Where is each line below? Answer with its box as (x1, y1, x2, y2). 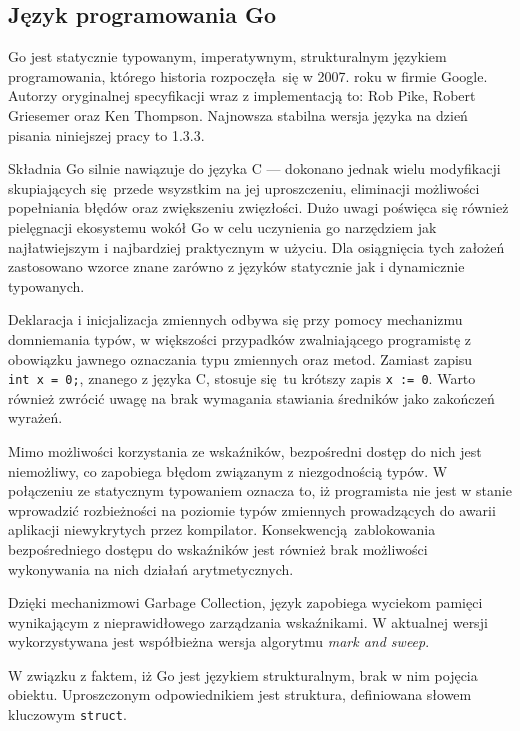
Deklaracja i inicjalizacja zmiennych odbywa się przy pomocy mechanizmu (8, 309, 463, 330)
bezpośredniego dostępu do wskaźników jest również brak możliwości (8, 538, 428, 559)
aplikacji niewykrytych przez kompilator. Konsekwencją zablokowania (8, 519, 436, 540)
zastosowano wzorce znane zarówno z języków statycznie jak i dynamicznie (8, 256, 465, 277)
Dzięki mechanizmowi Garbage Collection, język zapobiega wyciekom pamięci (8, 592, 483, 613)
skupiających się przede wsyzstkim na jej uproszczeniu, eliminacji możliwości (8, 177, 480, 198)
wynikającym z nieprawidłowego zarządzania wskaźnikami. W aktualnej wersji (8, 611, 488, 632)
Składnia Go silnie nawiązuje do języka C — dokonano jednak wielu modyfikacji (8, 158, 501, 179)
